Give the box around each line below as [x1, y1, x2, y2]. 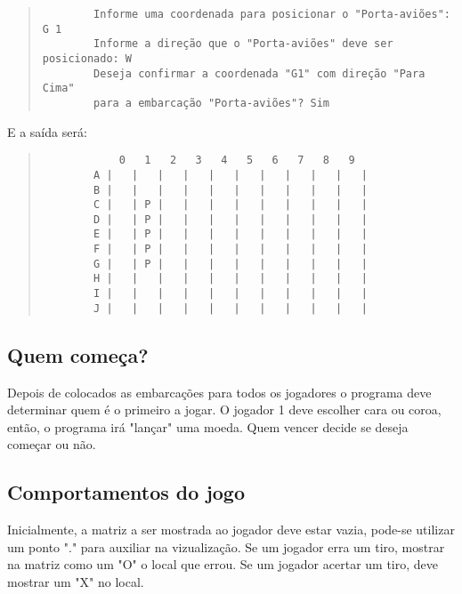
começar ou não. [7, 435, 96, 454]
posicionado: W [42, 52, 133, 65]
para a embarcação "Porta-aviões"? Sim [93, 96, 329, 109]
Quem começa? [7, 341, 149, 368]
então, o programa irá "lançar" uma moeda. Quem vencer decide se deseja [7, 417, 409, 436]
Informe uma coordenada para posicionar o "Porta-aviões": [93, 8, 450, 20]
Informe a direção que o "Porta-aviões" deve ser [93, 37, 393, 51]
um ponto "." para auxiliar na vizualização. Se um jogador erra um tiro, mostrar [7, 537, 445, 556]
